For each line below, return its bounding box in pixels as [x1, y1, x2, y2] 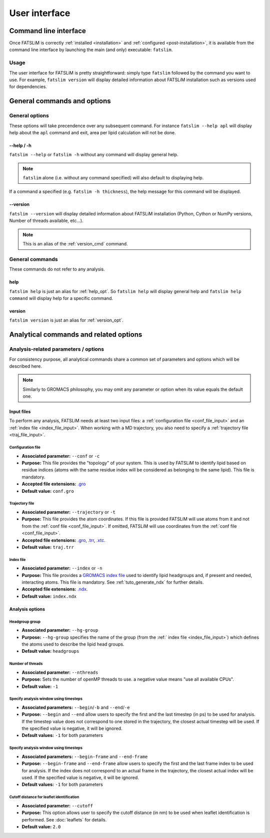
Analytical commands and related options [9, 331, 142, 339]
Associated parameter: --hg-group [21, 627, 98, 633]
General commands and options [9, 97, 111, 105]
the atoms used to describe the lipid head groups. [21, 641, 124, 647]
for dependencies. [9, 84, 47, 90]
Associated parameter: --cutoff [21, 802, 93, 808]
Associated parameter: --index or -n [21, 565, 102, 571]
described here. [9, 363, 42, 369]
